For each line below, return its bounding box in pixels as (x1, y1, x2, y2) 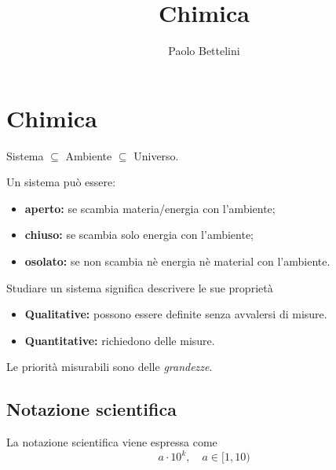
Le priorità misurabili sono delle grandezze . (6, 358, 213, 375)
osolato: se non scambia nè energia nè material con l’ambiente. (24, 253, 331, 270)
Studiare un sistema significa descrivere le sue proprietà (6, 279, 273, 296)
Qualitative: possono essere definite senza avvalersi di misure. (24, 306, 327, 322)
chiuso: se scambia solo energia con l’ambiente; (24, 226, 254, 243)
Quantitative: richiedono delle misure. (24, 332, 215, 348)
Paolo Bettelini (168, 42, 240, 59)
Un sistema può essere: (6, 174, 116, 190)
